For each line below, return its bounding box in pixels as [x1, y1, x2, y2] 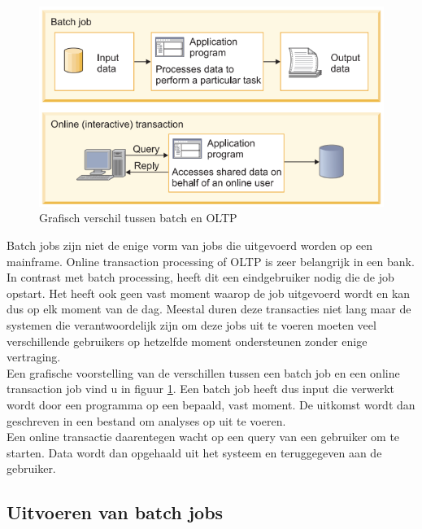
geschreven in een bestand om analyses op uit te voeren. [7, 412, 286, 429]
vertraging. [7, 348, 61, 365]
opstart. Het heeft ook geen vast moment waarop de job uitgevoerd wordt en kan [7, 284, 411, 301]
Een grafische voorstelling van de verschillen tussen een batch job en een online [7, 364, 400, 381]
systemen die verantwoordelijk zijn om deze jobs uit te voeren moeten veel [7, 317, 376, 334]
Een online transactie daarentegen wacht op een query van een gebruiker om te [7, 428, 400, 445]
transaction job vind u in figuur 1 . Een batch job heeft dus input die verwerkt [7, 380, 394, 397]
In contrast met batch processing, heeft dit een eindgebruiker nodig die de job [7, 269, 394, 286]
